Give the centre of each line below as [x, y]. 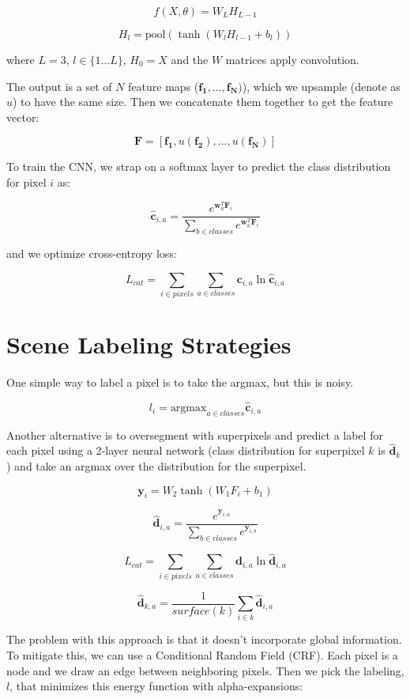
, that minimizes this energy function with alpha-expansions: [156, 686]
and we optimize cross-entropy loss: [92, 253]
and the [190, 59]
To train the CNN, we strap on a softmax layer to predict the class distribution [199, 166]
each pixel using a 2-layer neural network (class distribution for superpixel [186, 450]
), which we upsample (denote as [321, 86]
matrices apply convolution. [292, 59]
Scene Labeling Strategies [149, 344]
